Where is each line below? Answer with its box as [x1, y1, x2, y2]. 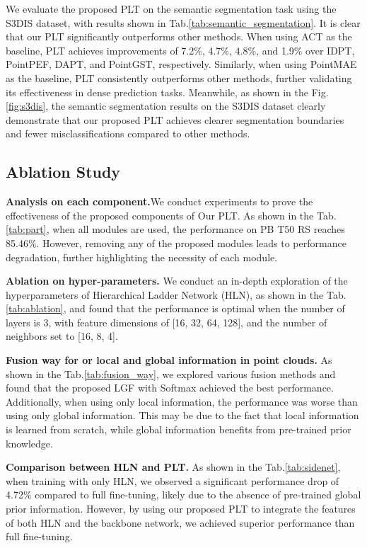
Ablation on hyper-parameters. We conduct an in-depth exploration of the [6, 273, 348, 288]
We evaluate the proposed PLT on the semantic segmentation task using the [6, 1, 337, 16]
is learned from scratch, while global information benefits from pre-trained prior [6, 422, 351, 437]
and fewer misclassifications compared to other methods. [6, 126, 250, 141]
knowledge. [6, 435, 53, 450]
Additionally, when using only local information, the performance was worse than [6, 394, 358, 409]
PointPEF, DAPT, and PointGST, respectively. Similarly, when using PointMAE [6, 57, 357, 72]
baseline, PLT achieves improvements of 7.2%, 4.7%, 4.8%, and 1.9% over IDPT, [6, 42, 355, 57]
